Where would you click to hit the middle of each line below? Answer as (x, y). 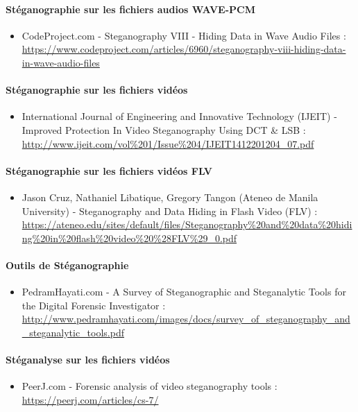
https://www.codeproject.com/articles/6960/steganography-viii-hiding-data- (184, 49)
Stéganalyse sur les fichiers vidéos (88, 360)
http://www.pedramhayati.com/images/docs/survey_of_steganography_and (186, 319)
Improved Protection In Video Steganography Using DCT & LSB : (164, 129)
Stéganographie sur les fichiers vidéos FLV (109, 170)
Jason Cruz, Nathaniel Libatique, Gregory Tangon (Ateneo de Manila (170, 197)
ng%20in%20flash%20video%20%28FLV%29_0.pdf (129, 238)
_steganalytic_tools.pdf (73, 332)
